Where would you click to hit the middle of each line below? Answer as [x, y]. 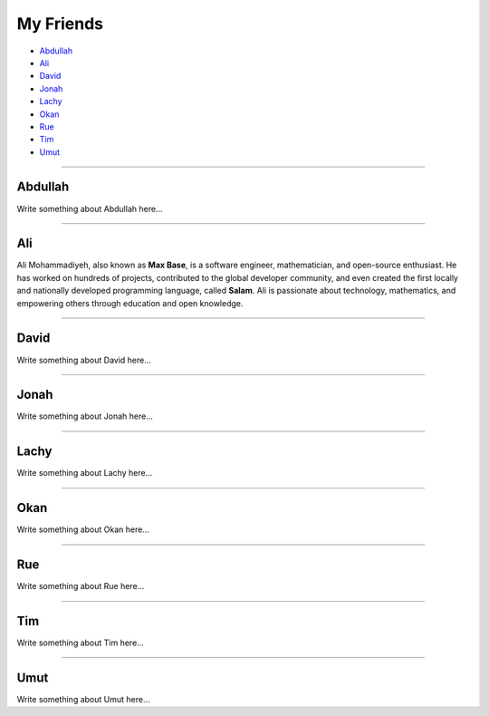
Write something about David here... [84, 360]
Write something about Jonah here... [85, 416]
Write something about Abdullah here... [90, 208]
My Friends [60, 24]
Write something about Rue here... [81, 586]
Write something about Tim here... [80, 643]
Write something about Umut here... [83, 699]
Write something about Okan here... [83, 529]
